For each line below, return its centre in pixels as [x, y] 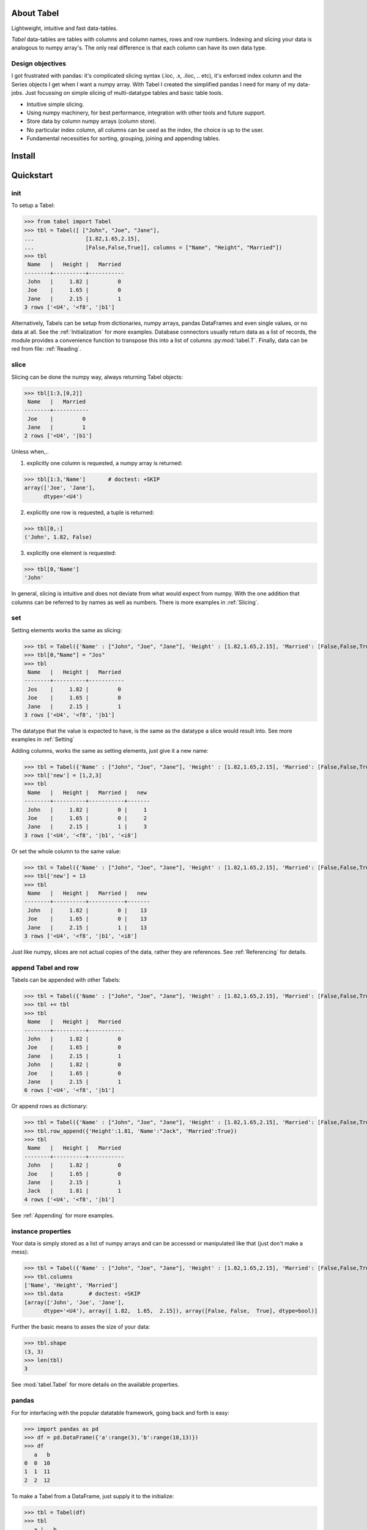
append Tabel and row [45, 968]
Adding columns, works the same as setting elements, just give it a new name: [110, 750]
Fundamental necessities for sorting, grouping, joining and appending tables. [123, 138]
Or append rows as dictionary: [50, 1106]
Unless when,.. [30, 452]
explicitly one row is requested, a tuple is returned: [90, 512]
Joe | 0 [57, 419]
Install [24, 156]
